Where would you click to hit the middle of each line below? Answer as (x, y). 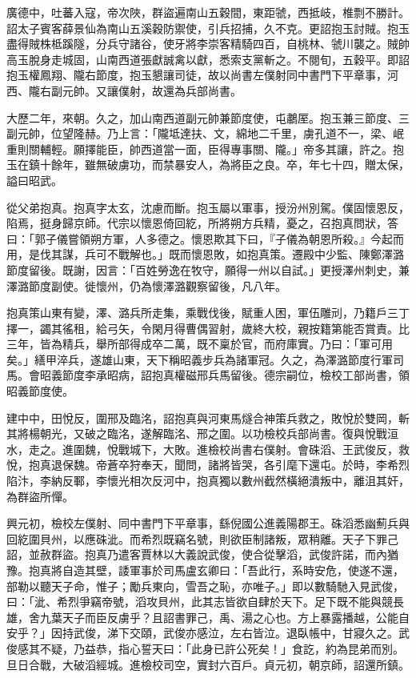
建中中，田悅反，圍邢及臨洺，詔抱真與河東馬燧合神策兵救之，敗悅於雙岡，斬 (208, 417)
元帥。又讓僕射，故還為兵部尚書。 (152, 90)
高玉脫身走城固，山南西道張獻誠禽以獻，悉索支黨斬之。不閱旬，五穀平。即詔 (208, 59)
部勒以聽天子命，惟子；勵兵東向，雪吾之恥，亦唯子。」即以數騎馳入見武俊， (205, 586)
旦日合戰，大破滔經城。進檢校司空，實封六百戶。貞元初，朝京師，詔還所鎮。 (208, 664)
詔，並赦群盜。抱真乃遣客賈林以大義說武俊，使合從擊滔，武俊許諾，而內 (197, 554)
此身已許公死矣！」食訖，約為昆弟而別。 (297, 648)
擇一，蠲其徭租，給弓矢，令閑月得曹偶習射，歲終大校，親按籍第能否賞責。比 (208, 328)
